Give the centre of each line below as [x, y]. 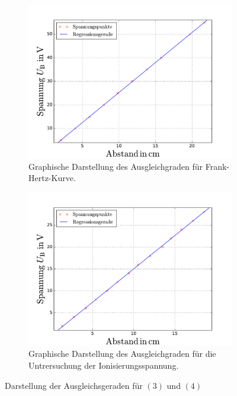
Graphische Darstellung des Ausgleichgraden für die [122, 354]
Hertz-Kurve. [52, 178]
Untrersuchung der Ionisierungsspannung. [104, 365]
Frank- [217, 166]
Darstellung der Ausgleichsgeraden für [74, 385]
